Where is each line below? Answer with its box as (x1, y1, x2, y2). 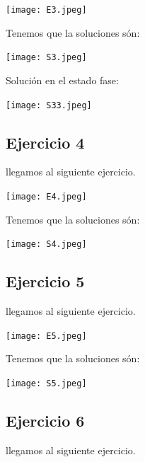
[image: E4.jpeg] (6, 191, 87, 202)
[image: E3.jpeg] (6, 5, 87, 15)
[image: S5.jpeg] (6, 378, 87, 388)
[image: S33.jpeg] (6, 100, 92, 110)
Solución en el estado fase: (6, 72, 119, 87)
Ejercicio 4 (6, 131, 85, 153)
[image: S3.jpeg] (6, 52, 87, 63)
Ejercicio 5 (6, 270, 85, 292)
